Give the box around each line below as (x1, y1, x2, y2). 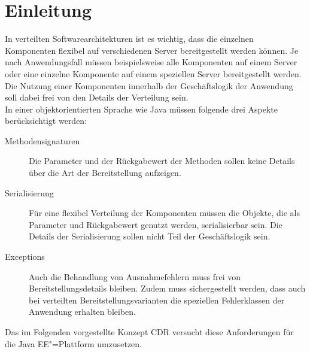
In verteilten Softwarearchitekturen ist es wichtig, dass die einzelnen (5, 32, 254, 45)
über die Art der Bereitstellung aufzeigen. (29, 166, 181, 179)
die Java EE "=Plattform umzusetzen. (5, 337, 142, 350)
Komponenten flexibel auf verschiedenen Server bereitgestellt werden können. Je (5, 44, 299, 56)
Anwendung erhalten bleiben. (29, 305, 136, 318)
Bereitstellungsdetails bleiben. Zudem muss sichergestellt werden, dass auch (29, 282, 306, 295)
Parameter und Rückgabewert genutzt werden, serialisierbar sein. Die (29, 218, 282, 230)
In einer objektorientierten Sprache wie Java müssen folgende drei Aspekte (5, 102, 278, 115)
